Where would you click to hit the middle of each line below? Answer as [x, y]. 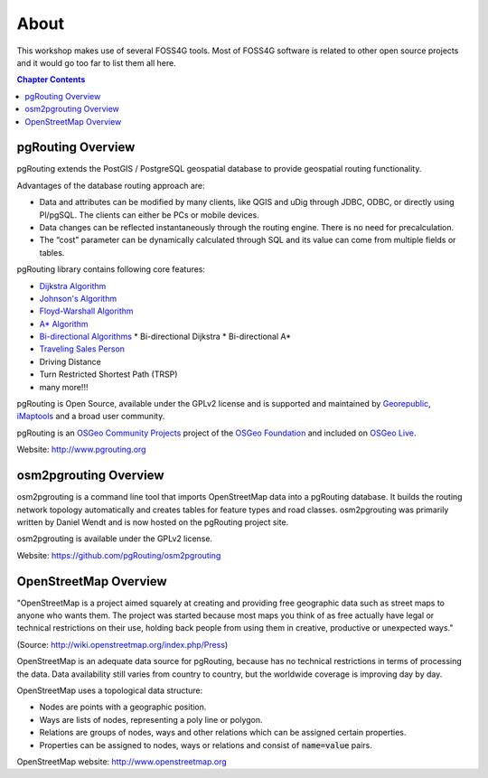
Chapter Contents [51, 80]
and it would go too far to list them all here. [96, 62]
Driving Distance [70, 361]
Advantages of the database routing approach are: [111, 185]
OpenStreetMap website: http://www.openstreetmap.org [122, 761]
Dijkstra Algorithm [73, 286]
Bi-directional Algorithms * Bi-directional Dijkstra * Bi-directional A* [165, 337]
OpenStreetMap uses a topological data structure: [110, 690]
